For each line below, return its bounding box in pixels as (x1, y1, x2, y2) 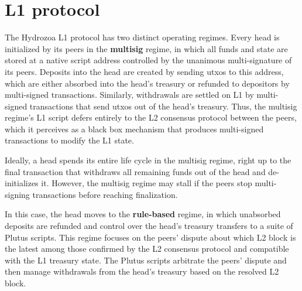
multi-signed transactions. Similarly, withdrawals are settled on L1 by (5, 88, 254, 101)
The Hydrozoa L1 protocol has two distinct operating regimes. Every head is (5, 31, 280, 43)
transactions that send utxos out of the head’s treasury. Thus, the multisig (29, 100, 297, 112)
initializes (5, 177, 39, 189)
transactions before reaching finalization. (32, 188, 178, 200)
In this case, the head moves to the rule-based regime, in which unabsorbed (5, 208, 281, 220)
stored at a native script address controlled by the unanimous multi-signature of (5, 54, 292, 66)
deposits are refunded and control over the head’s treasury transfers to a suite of (5, 220, 293, 232)
